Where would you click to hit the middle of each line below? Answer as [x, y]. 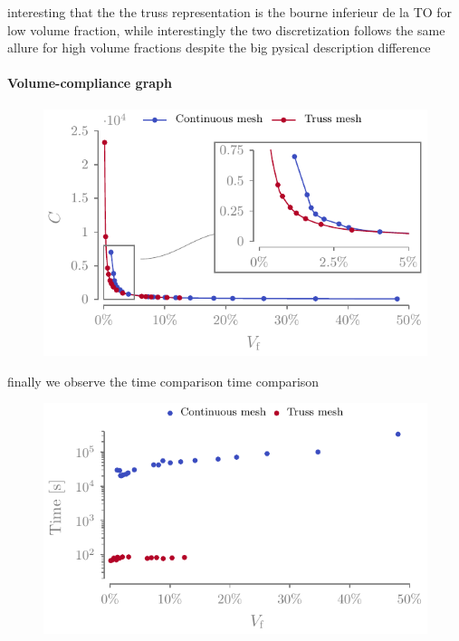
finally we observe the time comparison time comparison [163, 381]
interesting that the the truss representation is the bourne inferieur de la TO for [230, 12]
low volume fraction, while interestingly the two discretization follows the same [226, 29]
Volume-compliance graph [90, 83]
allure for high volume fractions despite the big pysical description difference [219, 48]
